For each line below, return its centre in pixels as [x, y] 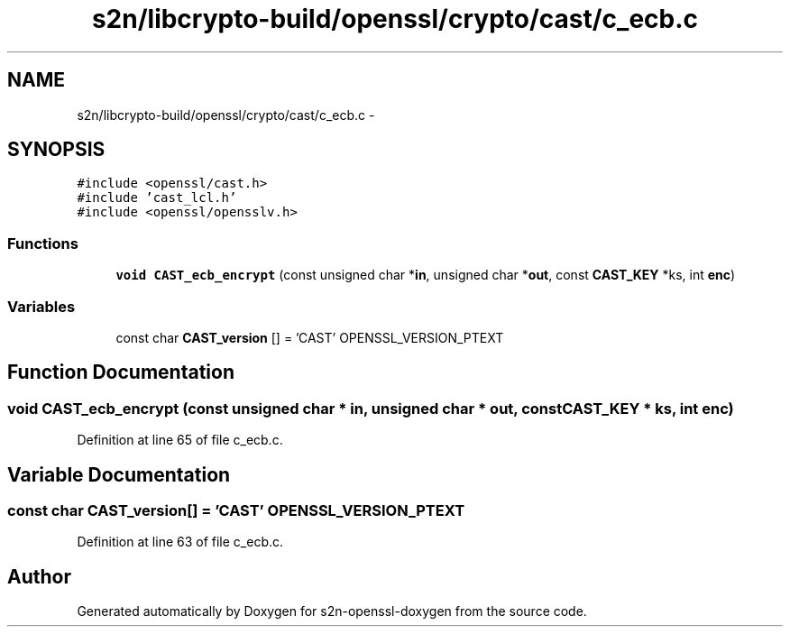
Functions [43, 243]
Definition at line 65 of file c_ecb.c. [180, 440]
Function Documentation [121, 372]
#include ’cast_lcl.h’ [157, 198]
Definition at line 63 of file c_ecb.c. [180, 542]
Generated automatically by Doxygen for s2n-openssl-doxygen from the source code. [332, 611]
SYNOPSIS [56, 150]
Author [39, 576]
